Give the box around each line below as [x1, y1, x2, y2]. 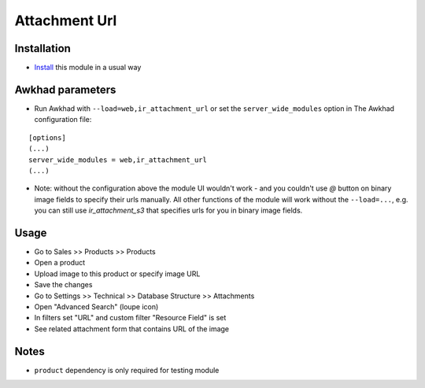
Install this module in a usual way [34, 63, 142, 72]
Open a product [34, 258, 86, 268]
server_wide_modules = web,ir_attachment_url [28, 155, 208, 164]
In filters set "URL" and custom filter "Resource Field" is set [34, 313, 227, 323]
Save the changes [34, 280, 93, 290]
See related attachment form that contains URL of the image [34, 323, 230, 334]
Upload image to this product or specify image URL [34, 268, 201, 279]
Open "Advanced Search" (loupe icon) [34, 301, 159, 311]
